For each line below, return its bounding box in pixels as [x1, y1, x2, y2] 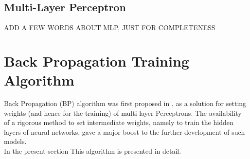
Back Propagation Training [4, 51, 189, 71]
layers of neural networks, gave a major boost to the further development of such [4, 126, 245, 137]
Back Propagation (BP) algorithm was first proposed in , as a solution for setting [4, 98, 247, 108]
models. [4, 136, 27, 146]
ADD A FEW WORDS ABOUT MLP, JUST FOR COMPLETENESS [4, 22, 215, 33]
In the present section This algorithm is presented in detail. [4, 146, 181, 156]
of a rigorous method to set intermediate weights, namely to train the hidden [4, 117, 233, 127]
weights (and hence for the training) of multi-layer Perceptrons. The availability [4, 107, 242, 118]
